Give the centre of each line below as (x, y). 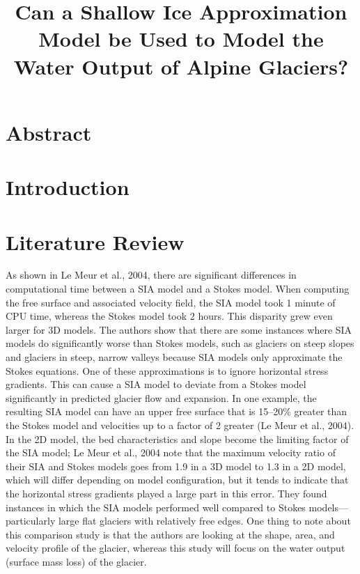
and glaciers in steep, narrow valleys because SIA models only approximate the (174, 357)
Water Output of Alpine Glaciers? (181, 66)
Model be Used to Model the (181, 39)
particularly (31, 521)
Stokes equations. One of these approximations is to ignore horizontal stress (167, 370)
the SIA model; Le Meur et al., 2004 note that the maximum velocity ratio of (171, 452)
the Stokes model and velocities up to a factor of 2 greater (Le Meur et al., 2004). (180, 425)
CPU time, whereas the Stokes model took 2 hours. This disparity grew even (169, 316)
